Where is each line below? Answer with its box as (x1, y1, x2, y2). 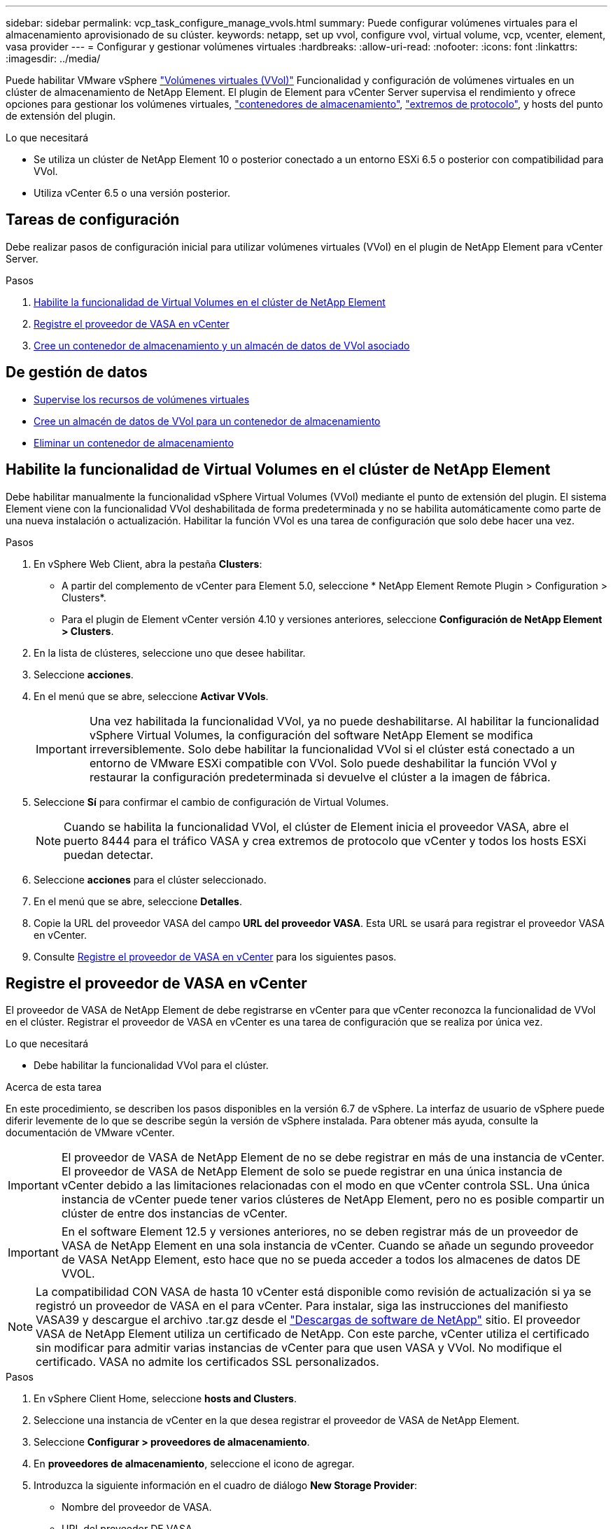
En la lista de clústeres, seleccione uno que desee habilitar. (34, 646, 306, 659)
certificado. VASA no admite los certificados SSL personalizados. (36, 1355, 379, 1369)
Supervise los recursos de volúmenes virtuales (34, 393, 250, 405)
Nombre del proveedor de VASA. (62, 1501, 212, 1514)
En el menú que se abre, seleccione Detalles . (34, 895, 242, 907)
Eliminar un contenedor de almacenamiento (34, 436, 234, 449)
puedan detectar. (64, 847, 153, 862)
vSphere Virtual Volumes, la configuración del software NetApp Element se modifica (89, 727, 533, 742)
